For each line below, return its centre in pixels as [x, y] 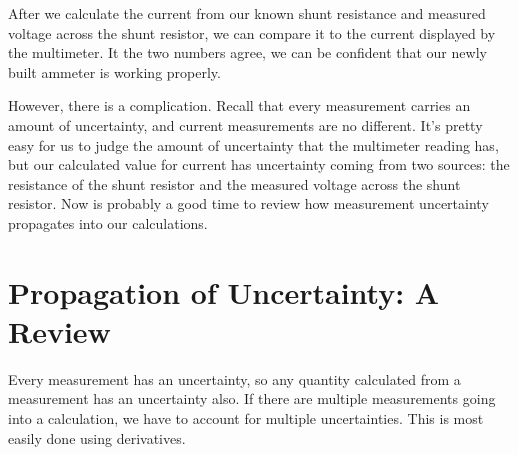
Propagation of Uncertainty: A [224, 291]
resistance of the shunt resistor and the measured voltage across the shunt [234, 183]
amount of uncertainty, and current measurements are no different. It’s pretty [245, 124]
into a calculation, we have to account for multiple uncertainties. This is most [246, 418]
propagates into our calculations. [108, 222]
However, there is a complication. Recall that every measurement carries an [239, 105]
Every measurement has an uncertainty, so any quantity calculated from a [234, 378]
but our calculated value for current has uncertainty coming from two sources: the [259, 164]
